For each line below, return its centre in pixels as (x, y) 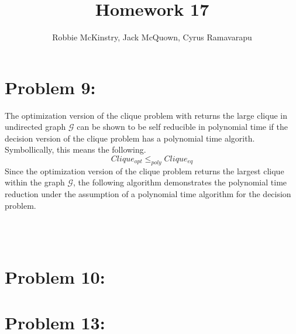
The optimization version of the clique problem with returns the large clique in (146, 115)
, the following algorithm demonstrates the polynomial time (180, 182)
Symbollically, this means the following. (75, 149)
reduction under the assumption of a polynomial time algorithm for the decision (148, 194)
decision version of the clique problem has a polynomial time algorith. (130, 138)
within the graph (35, 182)
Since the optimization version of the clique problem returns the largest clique (144, 171)
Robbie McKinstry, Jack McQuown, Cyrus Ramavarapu (152, 37)
